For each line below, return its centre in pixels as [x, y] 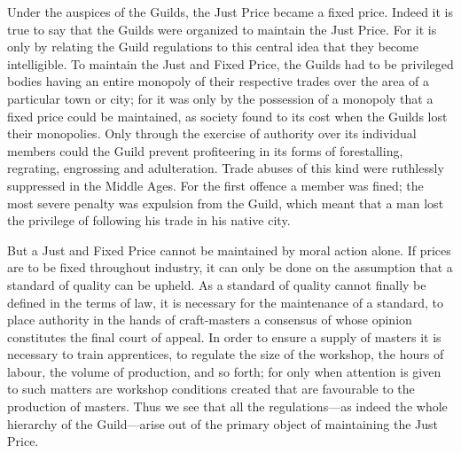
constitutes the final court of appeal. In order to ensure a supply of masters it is [224, 336]
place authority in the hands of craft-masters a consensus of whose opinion [210, 320]
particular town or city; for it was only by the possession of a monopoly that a [220, 98]
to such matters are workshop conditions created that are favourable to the [211, 389]
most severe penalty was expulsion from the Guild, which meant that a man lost [226, 203]
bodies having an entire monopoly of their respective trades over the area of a [219, 81]
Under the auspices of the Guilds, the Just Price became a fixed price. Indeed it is [230, 12]
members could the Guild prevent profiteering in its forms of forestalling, [205, 150]
